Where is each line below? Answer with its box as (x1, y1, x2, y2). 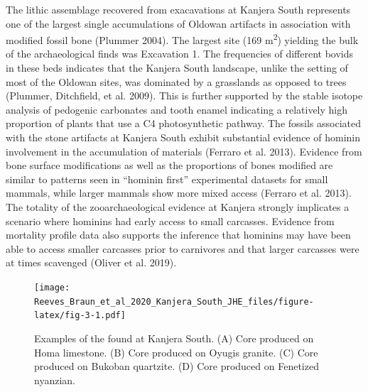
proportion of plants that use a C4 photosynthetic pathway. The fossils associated (6, 116, 362, 131)
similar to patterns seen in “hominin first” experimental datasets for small (6, 171, 328, 186)
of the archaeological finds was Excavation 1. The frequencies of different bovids (6, 46, 354, 61)
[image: (34, 282, 70, 293)
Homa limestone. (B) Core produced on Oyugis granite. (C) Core (34, 344, 318, 359)
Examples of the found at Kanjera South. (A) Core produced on (34, 330, 314, 345)
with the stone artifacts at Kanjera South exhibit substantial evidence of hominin (6, 130, 360, 144)
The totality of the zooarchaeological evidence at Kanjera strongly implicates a (6, 199, 350, 214)
